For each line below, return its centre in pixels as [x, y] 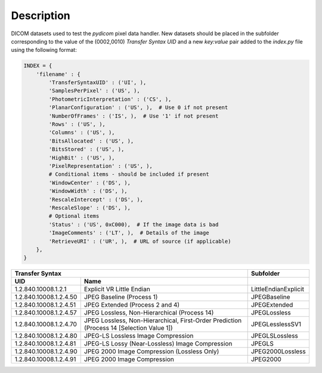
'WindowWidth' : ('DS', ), [88, 191]
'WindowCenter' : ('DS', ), [90, 183]
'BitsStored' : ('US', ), [86, 149]
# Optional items [74, 216]
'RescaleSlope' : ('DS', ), [90, 208]
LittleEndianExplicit [277, 289]
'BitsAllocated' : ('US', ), [91, 141]
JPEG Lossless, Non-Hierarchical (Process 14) [149, 313]
